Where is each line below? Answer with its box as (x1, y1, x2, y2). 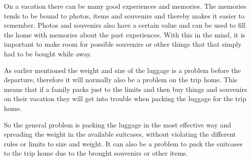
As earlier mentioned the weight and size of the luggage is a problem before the (4, 65, 241, 75)
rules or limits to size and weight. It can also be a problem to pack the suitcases (4, 138, 243, 148)
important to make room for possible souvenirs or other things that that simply (4, 39, 242, 49)
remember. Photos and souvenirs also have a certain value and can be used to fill (4, 20, 246, 30)
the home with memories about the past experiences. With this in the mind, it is (4, 29, 246, 39)
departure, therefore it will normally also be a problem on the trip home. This (4, 74, 237, 85)
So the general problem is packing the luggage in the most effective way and (4, 119, 232, 129)
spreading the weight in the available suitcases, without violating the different (4, 129, 236, 139)
